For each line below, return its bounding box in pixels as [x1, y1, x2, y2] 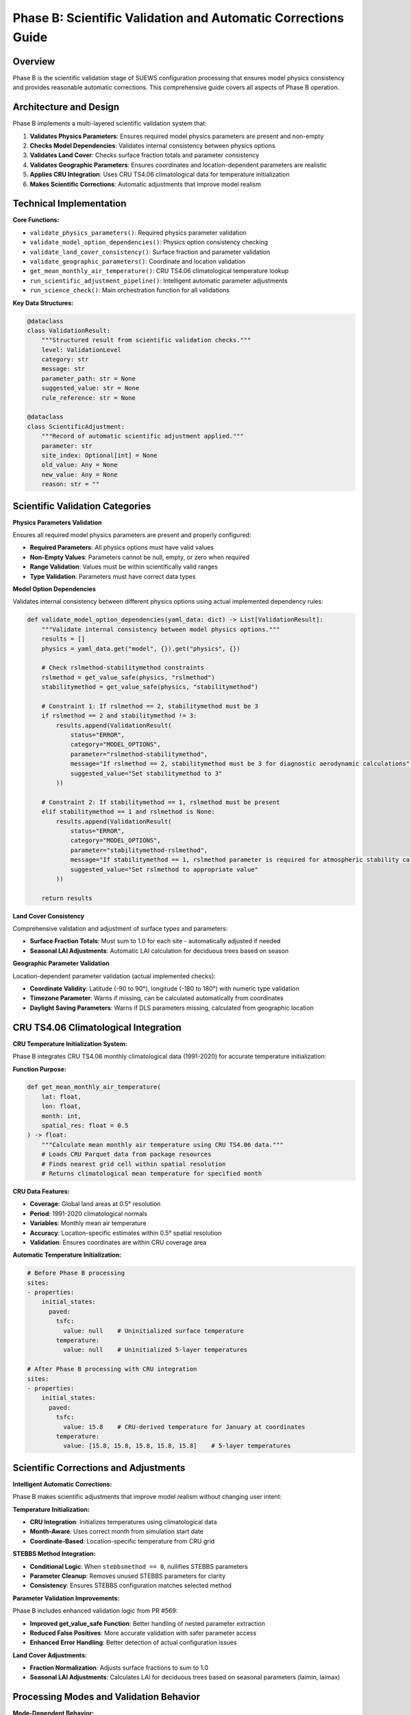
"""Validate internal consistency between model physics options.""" [41, 625, 280, 633]
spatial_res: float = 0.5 [41, 1122, 129, 1130]
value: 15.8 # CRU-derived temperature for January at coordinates [62, 1423, 306, 1430]
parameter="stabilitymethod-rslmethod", [70, 846, 208, 854]
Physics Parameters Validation [12, 518, 102, 526]
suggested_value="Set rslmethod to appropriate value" [70, 865, 259, 873]
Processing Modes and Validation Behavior [12, 1691, 201, 1703]
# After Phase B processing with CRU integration [27, 1365, 197, 1373]
